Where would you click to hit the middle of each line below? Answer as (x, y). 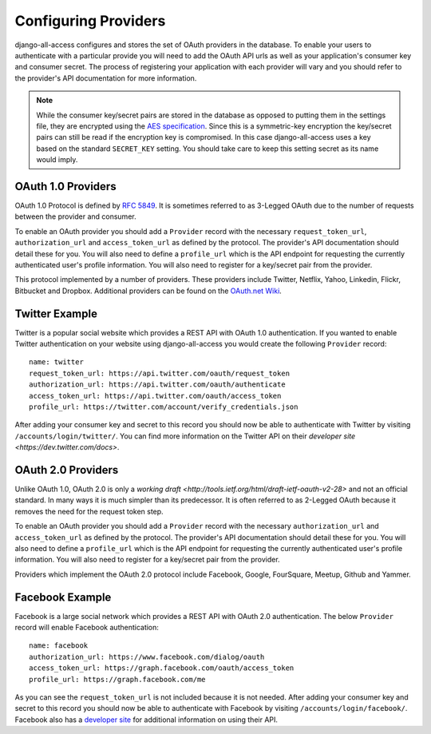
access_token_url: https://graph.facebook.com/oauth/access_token (162, 668)
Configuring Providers (90, 21)
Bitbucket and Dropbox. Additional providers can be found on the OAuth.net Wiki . (148, 291)
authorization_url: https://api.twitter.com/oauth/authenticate (158, 385)
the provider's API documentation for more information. (106, 78)
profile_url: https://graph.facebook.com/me (118, 679)
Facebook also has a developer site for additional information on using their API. (146, 720)
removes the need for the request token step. (89, 511)
